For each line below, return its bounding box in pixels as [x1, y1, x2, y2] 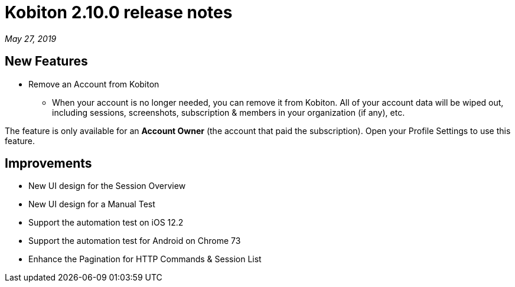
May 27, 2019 [5, 33, 57, 44]
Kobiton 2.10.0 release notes [5, 2, 233, 22]
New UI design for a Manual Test [28, 199, 155, 210]
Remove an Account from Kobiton [28, 79, 159, 89]
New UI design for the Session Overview [28, 181, 186, 191]
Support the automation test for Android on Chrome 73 [28, 236, 241, 246]
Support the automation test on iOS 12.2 [28, 217, 184, 228]
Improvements [5, 156, 92, 171]
